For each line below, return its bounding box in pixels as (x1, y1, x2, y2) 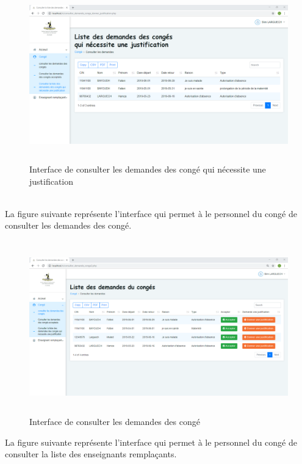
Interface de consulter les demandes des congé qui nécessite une (29, 163, 266, 176)
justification (29, 174, 74, 187)
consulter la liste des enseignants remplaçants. (5, 448, 177, 460)
